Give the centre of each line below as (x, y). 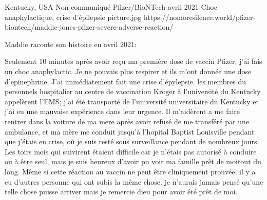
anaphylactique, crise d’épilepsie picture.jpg (73, 17)
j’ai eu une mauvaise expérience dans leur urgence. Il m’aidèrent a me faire (122, 111)
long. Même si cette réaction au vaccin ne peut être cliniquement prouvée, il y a (130, 171)
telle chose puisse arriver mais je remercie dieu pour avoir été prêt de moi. (121, 192)
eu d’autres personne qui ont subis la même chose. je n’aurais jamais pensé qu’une (134, 181)
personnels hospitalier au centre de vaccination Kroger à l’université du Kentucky (133, 91)
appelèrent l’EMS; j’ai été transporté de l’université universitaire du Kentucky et (132, 101)
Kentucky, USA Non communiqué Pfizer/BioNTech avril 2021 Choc (111, 7)
